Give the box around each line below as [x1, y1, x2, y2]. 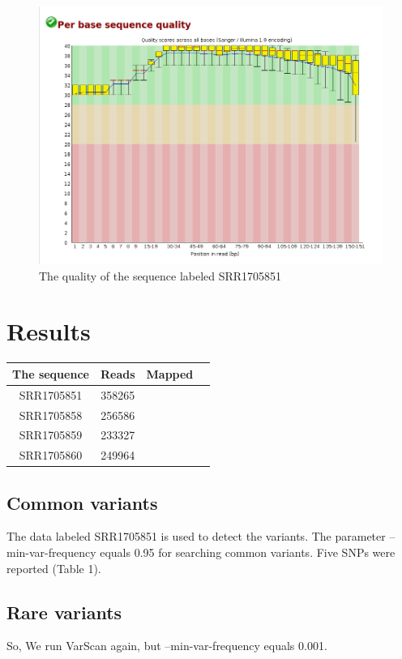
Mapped [146, 365, 194, 382]
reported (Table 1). [6, 559, 101, 576]
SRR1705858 [19, 406, 83, 423]
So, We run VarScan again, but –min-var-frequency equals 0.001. [6, 637, 327, 654]
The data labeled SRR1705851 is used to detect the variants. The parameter [6, 528, 386, 545]
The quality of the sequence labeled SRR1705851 [39, 267, 282, 284]
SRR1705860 [19, 447, 83, 464]
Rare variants [6, 599, 122, 624]
